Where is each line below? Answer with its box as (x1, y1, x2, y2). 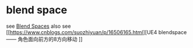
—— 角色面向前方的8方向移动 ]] (6, 35, 83, 42)
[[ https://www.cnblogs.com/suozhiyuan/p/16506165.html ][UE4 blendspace (6, 28, 187, 35)
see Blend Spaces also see (6, 23, 71, 29)
